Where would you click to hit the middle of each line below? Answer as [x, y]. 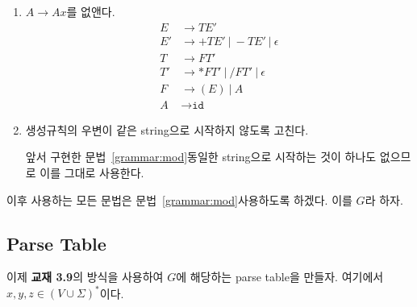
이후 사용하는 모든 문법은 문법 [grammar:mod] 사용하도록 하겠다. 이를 [179, 199]
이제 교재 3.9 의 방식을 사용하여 [85, 277]
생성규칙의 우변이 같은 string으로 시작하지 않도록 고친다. [167, 129]
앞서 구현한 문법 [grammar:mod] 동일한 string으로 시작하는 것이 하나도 [201, 157]
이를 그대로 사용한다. [92, 172]
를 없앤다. [91, 11]
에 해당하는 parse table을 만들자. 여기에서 [280, 277]
